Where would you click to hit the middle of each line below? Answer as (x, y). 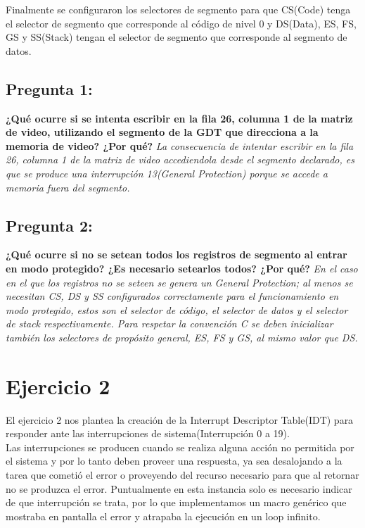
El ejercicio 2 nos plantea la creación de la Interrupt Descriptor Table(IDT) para (180, 419)
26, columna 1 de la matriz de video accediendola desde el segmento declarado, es (180, 159)
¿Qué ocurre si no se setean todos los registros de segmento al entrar (177, 254)
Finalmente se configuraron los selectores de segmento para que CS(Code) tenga (178, 9)
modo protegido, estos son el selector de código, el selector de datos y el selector (177, 309)
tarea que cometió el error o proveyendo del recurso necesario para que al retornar (182, 474)
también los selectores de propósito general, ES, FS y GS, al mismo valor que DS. (182, 337)
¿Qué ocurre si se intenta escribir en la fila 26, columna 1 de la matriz (179, 118)
